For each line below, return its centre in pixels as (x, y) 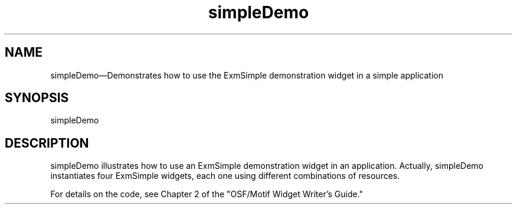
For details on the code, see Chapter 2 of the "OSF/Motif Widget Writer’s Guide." (207, 194)
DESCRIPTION (47, 143)
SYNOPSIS (37, 98)
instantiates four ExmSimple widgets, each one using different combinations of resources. (225, 176)
